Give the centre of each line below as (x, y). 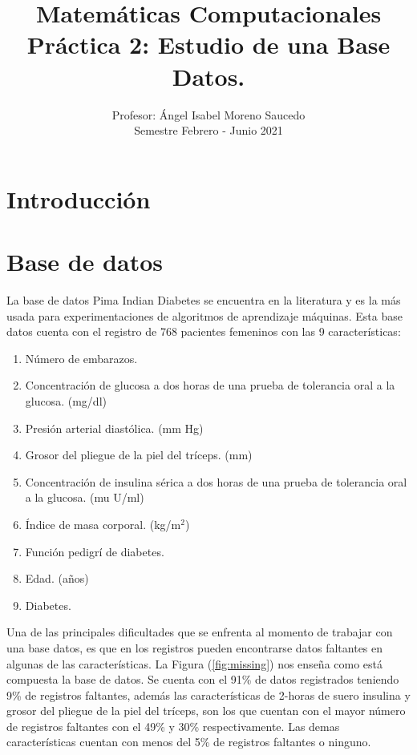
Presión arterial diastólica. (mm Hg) (114, 428)
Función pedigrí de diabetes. (95, 551)
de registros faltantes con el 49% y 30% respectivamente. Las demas (173, 726)
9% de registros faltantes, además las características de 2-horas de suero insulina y (208, 694)
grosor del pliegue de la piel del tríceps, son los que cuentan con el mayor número (206, 711)
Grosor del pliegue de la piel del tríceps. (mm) (139, 455)
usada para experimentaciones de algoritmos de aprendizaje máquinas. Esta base (204, 315)
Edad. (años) (57, 578)
